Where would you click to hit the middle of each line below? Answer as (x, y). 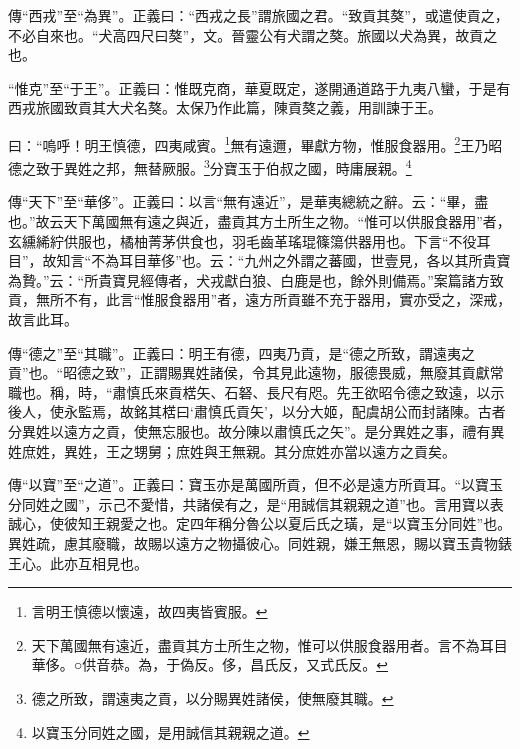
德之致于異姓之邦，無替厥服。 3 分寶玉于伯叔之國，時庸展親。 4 (210, 166)
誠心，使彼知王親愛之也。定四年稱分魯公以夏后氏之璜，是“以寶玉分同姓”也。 (260, 523)
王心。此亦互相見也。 (78, 562)
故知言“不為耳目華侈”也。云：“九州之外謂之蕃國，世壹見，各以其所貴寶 (276, 260)
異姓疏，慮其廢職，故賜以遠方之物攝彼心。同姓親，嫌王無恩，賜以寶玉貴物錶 (260, 542)
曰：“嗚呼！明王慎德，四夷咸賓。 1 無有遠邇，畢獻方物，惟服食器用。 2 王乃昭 (255, 143)
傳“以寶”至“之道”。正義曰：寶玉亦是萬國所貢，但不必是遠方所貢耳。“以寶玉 (256, 484)
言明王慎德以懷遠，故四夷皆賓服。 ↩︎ (149, 611)
